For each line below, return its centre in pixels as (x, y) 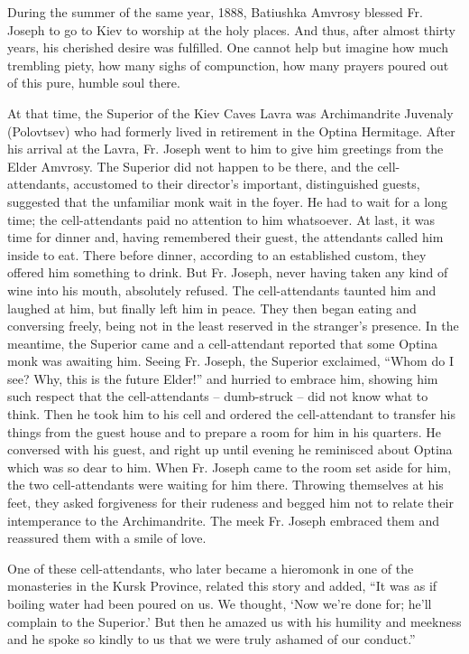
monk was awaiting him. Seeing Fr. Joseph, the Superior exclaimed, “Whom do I (230, 361)
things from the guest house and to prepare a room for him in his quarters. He (224, 431)
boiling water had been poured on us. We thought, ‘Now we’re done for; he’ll (220, 603)
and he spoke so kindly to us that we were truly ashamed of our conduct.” (212, 639)
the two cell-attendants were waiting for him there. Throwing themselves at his (225, 485)
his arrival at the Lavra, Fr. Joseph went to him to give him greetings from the (225, 149)
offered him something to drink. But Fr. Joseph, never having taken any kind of (228, 272)
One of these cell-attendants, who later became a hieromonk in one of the (211, 568)
